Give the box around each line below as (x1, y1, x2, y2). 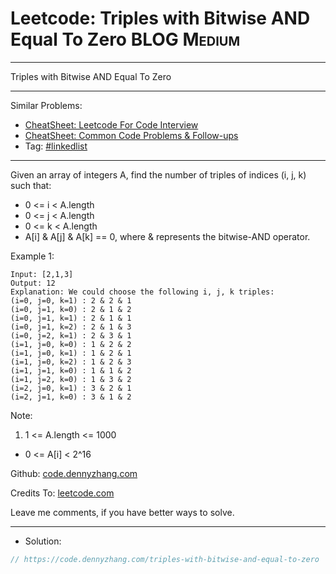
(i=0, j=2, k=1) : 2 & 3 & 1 (10, 330, 132, 341)
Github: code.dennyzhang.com (10, 467, 138, 479)
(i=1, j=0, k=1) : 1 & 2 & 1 (10, 348, 132, 358)
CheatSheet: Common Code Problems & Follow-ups (24, 129, 239, 141)
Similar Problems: (10, 99, 83, 111)
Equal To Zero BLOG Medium (10, 28, 241, 51)
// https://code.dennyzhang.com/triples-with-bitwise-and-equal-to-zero (10, 554, 320, 564)
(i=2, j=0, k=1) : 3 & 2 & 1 (10, 383, 132, 393)
